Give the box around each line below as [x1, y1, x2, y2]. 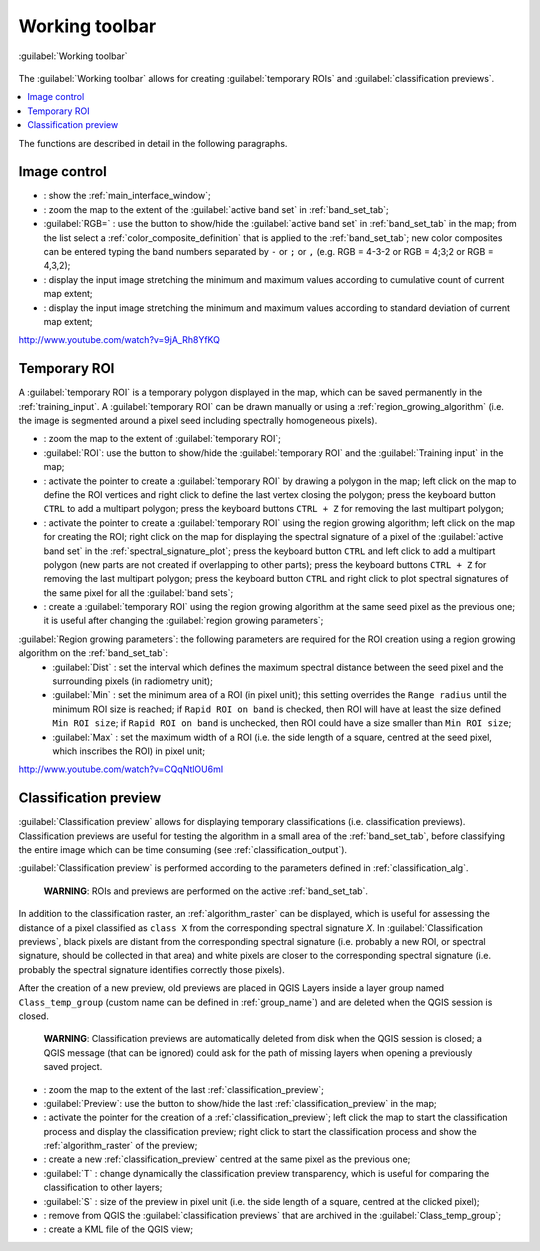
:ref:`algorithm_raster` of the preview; [43, 1140, 198, 1152]
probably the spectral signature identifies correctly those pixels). [18, 963, 285, 975]
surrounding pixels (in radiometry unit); [52, 675, 214, 687]
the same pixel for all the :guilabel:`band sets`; [43, 586, 234, 599]
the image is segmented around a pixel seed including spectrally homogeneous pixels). [18, 415, 378, 426]
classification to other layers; [43, 1181, 163, 1194]
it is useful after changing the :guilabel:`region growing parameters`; [43, 615, 324, 627]
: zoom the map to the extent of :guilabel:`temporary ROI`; [43, 433, 282, 445]
